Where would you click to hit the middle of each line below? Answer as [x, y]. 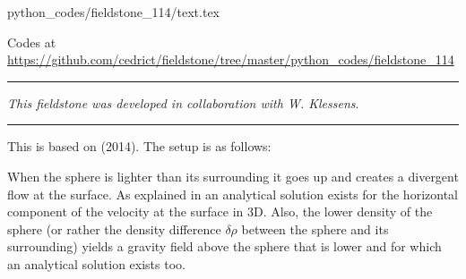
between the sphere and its [315, 228]
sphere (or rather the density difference [114, 228]
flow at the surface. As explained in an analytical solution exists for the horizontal [233, 194]
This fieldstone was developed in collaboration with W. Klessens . [183, 102]
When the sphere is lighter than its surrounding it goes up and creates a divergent [233, 176]
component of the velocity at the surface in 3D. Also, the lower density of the [220, 211]
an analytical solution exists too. [96, 263]
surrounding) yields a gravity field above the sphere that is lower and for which [224, 246]
